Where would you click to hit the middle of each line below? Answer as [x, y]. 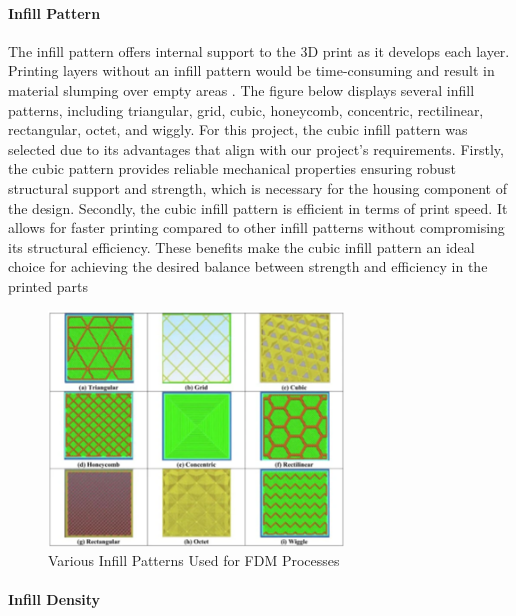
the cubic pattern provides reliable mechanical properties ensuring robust [232, 168]
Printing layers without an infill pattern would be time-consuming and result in [251, 70]
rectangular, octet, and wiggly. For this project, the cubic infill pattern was [238, 129]
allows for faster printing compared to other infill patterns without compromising [256, 227]
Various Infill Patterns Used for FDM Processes [194, 560]
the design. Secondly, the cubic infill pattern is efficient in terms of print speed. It [258, 207]
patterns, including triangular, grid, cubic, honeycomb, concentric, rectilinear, [246, 109]
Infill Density [54, 599]
